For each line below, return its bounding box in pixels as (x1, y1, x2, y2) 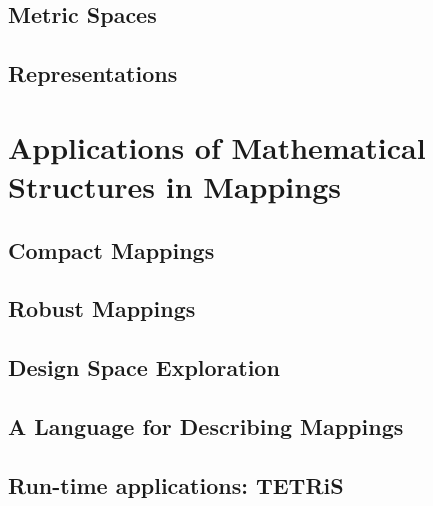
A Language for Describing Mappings (8, 410, 404, 441)
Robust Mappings (8, 293, 196, 324)
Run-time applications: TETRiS (8, 469, 344, 500)
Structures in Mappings (8, 165, 341, 206)
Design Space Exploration (8, 352, 280, 383)
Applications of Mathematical (8, 126, 426, 167)
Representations (8, 58, 178, 89)
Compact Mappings (8, 234, 215, 265)
